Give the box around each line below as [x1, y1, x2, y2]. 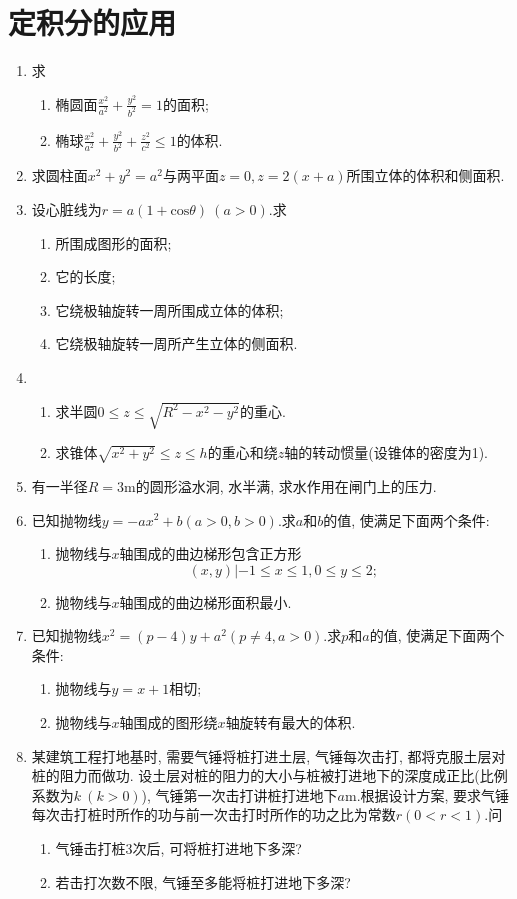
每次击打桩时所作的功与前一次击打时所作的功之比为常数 [31, 804, 396, 825]
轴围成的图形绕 [119, 712, 218, 733]
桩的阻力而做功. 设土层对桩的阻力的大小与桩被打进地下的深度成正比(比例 [31, 765, 508, 786]
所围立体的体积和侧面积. [346, 165, 505, 186]
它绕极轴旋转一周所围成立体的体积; [55, 299, 284, 320]
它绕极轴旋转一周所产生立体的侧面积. [55, 333, 298, 354]
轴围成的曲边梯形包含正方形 [119, 543, 302, 564]
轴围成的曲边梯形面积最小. [119, 591, 292, 612]
